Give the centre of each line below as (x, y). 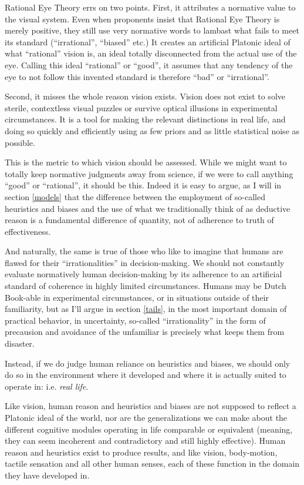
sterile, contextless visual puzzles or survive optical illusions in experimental (141, 107)
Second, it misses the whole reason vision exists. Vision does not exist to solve (145, 96)
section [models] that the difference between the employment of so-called (135, 196)
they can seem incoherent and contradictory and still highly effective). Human (145, 441)
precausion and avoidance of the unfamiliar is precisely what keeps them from (145, 332)
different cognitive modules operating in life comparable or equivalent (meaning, (149, 429)
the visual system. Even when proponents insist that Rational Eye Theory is (142, 19)
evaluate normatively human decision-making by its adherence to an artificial (143, 274)
